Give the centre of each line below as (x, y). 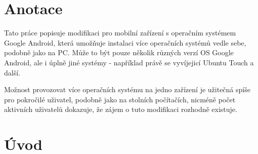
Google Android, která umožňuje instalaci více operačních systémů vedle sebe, (125, 42)
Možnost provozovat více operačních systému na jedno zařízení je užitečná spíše (127, 89)
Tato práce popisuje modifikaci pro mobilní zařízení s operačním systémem (120, 33)
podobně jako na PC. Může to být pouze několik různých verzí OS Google (119, 52)
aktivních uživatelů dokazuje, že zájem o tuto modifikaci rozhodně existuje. (121, 109)
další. (12, 72)
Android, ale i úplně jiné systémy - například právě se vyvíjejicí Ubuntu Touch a (129, 62)
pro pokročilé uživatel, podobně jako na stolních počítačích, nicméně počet (120, 99)
